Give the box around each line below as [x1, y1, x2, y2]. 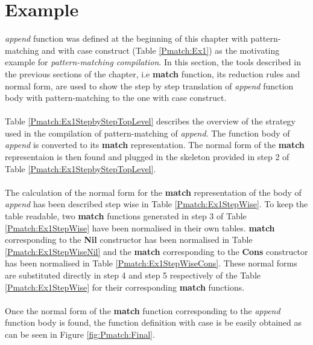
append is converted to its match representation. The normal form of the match [5, 138, 305, 151]
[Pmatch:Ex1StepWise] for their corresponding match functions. [5, 280, 245, 293]
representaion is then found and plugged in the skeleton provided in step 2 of [5, 150, 289, 163]
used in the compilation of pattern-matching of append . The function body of [5, 126, 290, 139]
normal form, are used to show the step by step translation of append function [5, 79, 294, 92]
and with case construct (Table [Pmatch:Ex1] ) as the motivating [42, 44, 280, 56]
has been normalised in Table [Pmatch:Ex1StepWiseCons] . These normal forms [5, 257, 297, 269]
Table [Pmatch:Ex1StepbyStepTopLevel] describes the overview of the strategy [5, 115, 296, 127]
